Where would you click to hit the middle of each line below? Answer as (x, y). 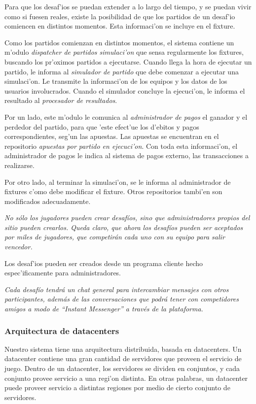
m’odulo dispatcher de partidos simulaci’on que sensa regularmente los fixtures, (124, 52)
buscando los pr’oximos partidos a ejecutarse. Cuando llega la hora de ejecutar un (128, 61)
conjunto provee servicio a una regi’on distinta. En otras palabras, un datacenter (126, 378)
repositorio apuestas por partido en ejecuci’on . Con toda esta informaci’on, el (121, 146)
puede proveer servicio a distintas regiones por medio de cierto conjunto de (117, 387)
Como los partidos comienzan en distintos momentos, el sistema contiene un (119, 42)
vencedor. (18, 247)
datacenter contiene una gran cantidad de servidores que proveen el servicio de (123, 358)
